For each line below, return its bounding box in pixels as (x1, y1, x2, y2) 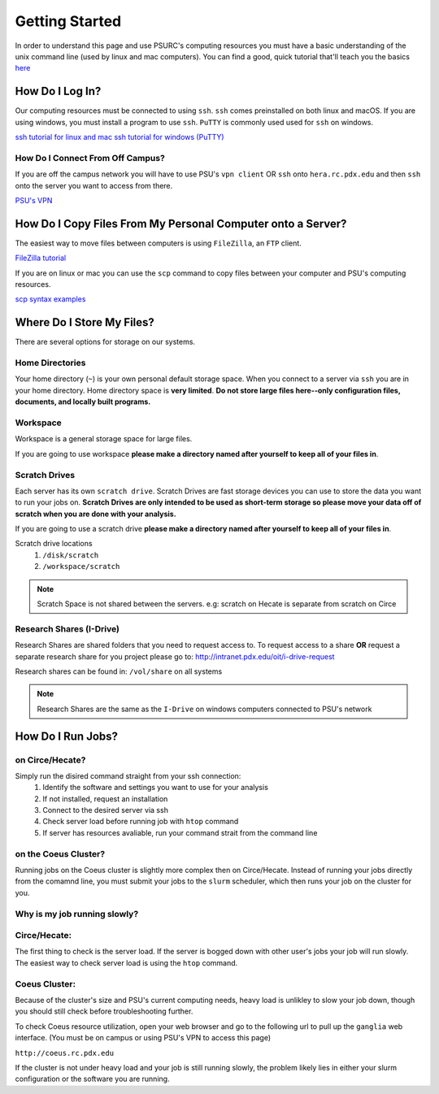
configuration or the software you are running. (15, 1074, 170, 1084)
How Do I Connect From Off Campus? (15, 152, 166, 163)
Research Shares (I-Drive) (15, 623, 120, 634)
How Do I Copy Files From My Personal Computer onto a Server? (15, 216, 347, 231)
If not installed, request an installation (42, 793, 168, 804)
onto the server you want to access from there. (15, 180, 173, 190)
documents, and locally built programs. (15, 397, 151, 406)
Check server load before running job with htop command (42, 817, 239, 827)
